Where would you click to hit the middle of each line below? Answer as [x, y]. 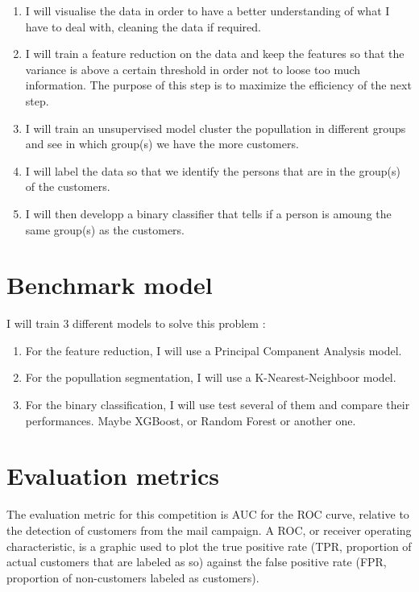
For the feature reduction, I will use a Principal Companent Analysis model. [214, 350]
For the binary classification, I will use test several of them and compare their [218, 405]
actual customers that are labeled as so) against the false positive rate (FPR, [197, 562]
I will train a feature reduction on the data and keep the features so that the [215, 54]
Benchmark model [110, 285]
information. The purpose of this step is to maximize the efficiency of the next [218, 85]
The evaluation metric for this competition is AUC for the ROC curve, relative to [208, 514]
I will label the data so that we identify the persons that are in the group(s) [213, 170]
